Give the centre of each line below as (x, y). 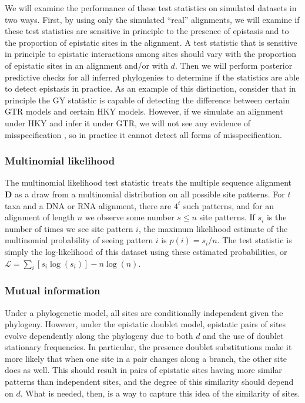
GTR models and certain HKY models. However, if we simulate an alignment (144, 111)
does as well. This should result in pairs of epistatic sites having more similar (143, 370)
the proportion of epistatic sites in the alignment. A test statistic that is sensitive (151, 42)
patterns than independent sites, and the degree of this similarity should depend (149, 382)
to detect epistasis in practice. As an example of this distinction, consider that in (150, 88)
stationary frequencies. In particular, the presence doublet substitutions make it (148, 347)
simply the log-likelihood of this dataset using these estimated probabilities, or (146, 251)
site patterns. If (227, 217)
